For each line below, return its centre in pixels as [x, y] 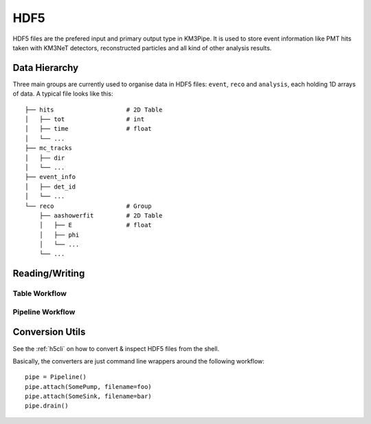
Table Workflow [40, 294]
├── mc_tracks [48, 148]
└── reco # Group [89, 206]
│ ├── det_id [50, 187]
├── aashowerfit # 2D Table [101, 215]
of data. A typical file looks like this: [63, 94]
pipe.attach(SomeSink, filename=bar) [89, 396]
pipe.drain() [47, 406]
